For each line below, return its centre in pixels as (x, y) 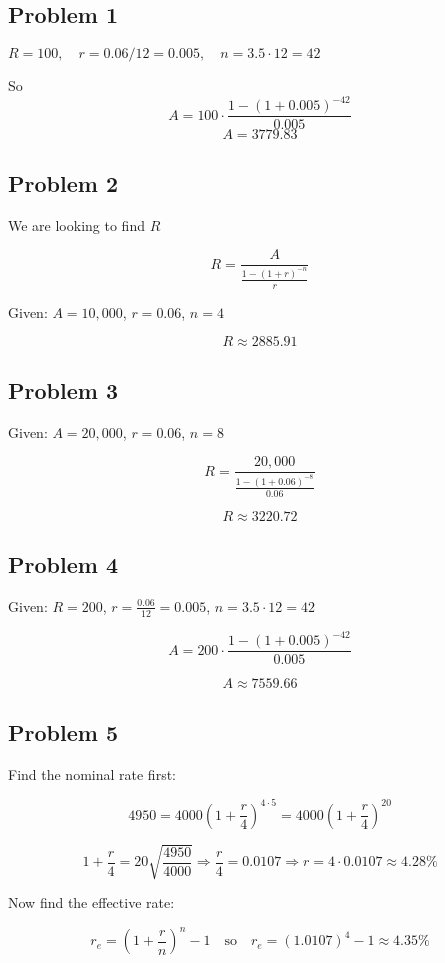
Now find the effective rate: (91, 902)
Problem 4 (63, 564)
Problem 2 (63, 182)
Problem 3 (63, 389)
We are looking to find (76, 224)
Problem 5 (63, 731)
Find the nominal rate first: (92, 773)
